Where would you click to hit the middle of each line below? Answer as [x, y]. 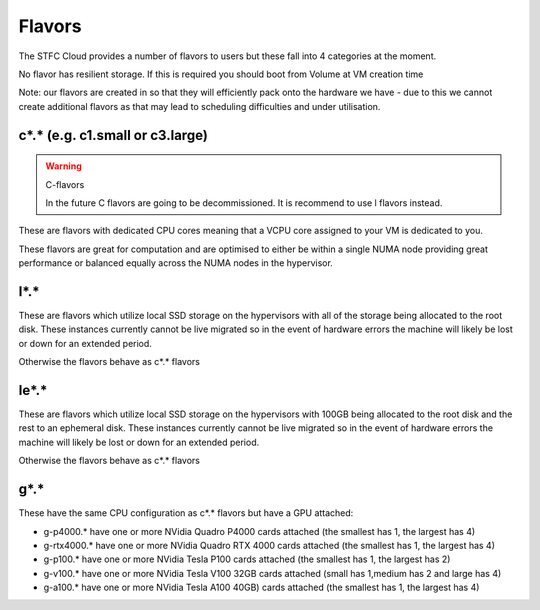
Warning [63, 166]
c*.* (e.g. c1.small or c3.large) [113, 135]
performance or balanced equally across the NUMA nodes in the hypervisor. [176, 263]
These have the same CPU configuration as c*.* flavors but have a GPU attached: [186, 513]
